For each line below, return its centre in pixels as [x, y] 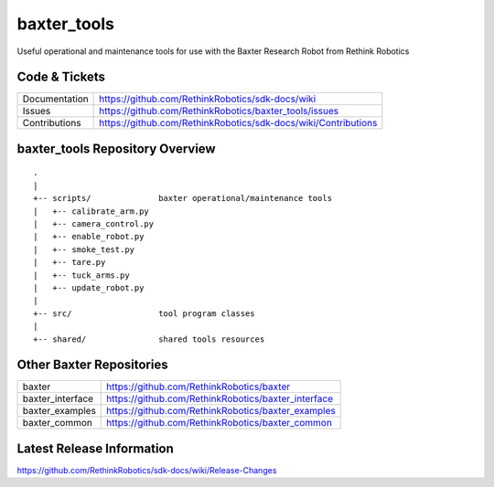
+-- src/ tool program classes [144, 313]
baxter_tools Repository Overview [116, 148]
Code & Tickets [61, 77]
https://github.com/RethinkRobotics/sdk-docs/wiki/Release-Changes [147, 470]
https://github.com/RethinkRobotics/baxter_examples [221, 411]
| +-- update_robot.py [89, 287]
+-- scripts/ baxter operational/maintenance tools [183, 198]
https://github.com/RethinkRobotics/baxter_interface [220, 399]
